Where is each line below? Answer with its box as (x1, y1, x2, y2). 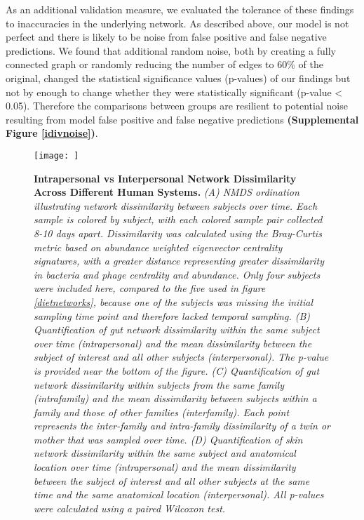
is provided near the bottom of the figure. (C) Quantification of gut (34, 363, 320, 378)
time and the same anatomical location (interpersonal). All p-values (34, 487, 324, 502)
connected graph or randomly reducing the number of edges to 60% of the (6, 57, 323, 72)
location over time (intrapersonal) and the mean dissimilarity (34, 460, 296, 474)
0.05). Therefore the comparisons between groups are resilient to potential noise (6, 98, 348, 113)
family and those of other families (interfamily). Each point (34, 404, 290, 419)
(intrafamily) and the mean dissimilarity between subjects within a (34, 391, 317, 406)
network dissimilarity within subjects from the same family (34, 377, 284, 392)
